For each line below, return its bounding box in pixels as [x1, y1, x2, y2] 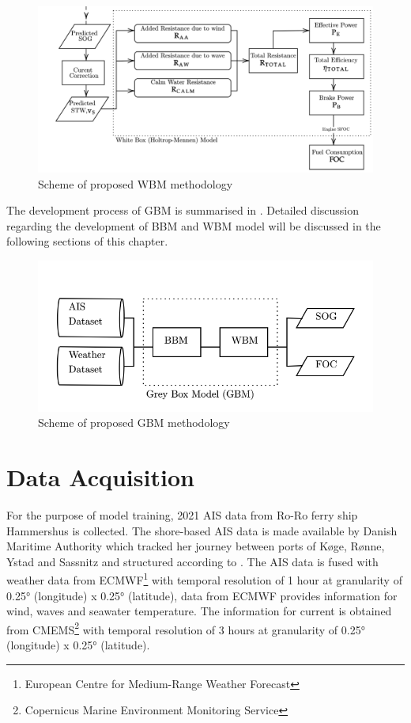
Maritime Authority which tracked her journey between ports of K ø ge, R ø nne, [6, 538, 385, 554]
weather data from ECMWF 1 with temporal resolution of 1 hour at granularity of [6, 569, 402, 588]
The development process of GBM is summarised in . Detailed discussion [6, 202, 360, 219]
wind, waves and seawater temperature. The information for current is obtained [6, 603, 392, 619]
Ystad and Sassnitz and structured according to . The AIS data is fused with [6, 553, 379, 569]
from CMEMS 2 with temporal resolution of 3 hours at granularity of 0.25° [6, 618, 365, 637]
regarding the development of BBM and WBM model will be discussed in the [6, 217, 381, 234]
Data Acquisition [6, 461, 194, 493]
